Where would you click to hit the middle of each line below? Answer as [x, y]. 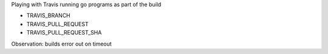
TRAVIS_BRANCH [49, 16]
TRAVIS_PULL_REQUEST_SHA [64, 33]
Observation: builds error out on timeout [61, 44]
